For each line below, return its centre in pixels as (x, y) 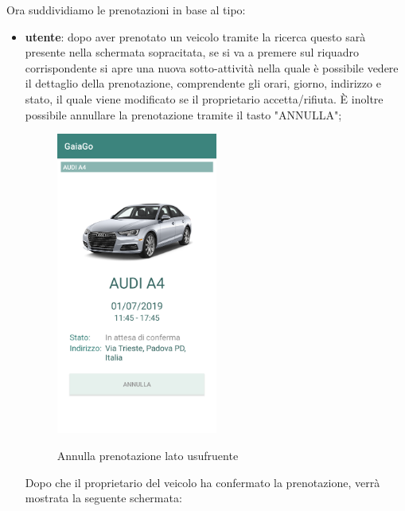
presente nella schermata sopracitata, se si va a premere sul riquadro (192, 52)
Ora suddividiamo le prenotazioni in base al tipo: (126, 10)
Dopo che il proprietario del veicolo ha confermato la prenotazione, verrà (202, 482)
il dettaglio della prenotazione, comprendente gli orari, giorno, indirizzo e (203, 83)
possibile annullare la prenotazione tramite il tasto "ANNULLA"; (183, 114)
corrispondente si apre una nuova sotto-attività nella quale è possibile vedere (212, 67)
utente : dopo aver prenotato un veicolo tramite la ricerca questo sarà (195, 36)
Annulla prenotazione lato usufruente (148, 456)
